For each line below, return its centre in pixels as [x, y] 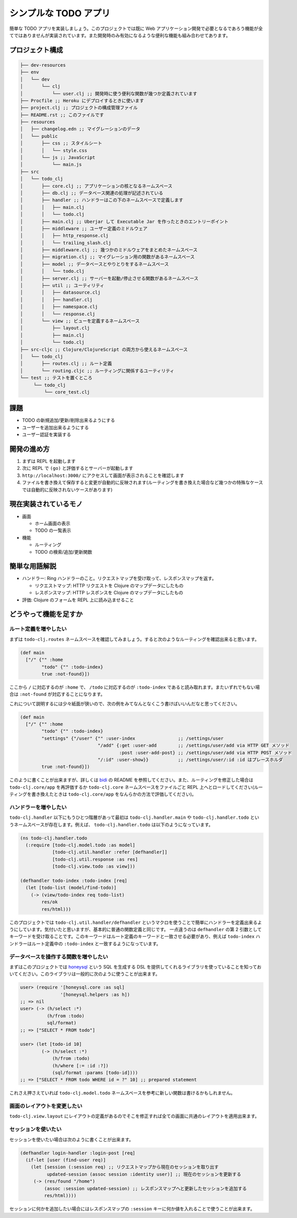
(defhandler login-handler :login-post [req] [78, 1153]
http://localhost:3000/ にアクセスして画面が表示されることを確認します [103, 475]
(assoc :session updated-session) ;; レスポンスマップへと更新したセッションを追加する [145, 1188]
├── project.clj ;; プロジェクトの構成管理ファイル [79, 108]
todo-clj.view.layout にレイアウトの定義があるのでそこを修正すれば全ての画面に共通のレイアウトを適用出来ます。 [135, 1116]
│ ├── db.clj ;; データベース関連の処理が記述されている [92, 193]
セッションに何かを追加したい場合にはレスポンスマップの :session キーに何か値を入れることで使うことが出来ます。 [132, 1208]
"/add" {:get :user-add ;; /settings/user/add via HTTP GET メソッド [193, 746]
